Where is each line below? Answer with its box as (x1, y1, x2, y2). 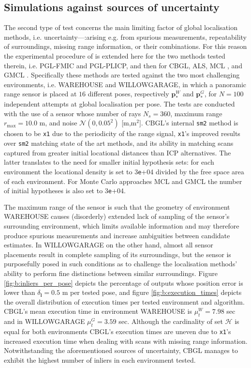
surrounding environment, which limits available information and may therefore (4, 220, 239, 230)
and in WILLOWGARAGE (4, 316, 85, 326)
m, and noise (39, 118, 77, 128)
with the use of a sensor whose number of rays (4, 108, 141, 118)
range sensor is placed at (4, 89, 77, 99)
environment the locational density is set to (4, 166, 133, 176)
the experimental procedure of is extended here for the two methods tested (4, 50, 225, 61)
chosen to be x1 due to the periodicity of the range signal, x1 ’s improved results (4, 128, 240, 138)
